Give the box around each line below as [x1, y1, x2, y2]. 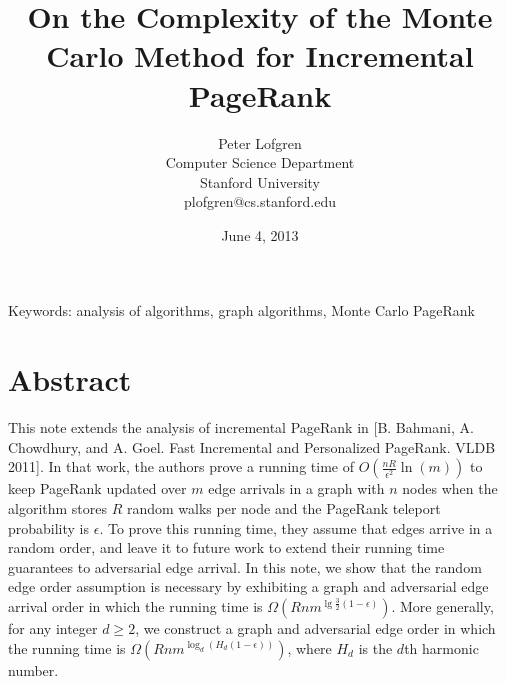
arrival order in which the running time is [8, 595, 263, 616]
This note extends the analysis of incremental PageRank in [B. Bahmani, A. [8, 417, 474, 438]
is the [358, 637, 393, 658]
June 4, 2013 [221, 224, 299, 245]
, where [287, 637, 332, 658]
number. [8, 659, 59, 680]
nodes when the [402, 478, 498, 499]
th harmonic [404, 637, 479, 658]
